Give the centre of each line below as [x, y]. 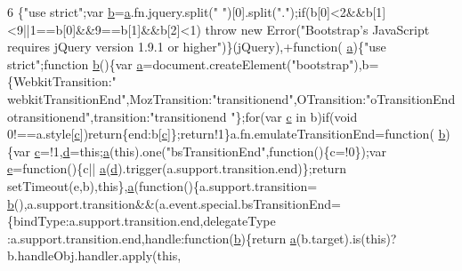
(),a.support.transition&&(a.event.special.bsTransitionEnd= [177, 203]
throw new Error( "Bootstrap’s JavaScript [317, 29]
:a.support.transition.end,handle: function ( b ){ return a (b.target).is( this [197, 238]
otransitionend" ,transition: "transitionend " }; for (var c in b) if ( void [182, 116]
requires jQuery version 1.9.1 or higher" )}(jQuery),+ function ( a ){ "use [197, 47]
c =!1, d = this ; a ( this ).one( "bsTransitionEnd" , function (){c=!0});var [210, 151]
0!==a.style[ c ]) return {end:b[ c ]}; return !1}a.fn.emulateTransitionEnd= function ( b [227, 134]
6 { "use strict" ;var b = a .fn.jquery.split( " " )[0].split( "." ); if [156, 12]
